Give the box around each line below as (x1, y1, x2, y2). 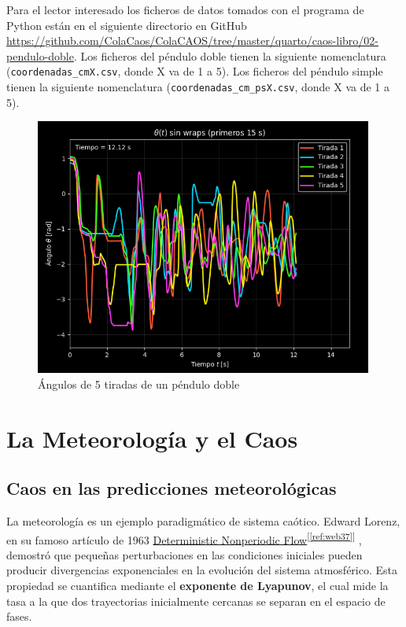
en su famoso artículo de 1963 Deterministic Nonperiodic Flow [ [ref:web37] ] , (6, 529, 362, 548)
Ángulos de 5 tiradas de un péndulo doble (38, 375, 240, 392)
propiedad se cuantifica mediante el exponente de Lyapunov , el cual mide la (6, 577, 389, 594)
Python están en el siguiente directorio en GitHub (6, 17, 247, 33)
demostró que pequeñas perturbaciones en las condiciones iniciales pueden (6, 546, 363, 562)
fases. (6, 608, 32, 625)
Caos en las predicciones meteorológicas (6, 476, 337, 500)
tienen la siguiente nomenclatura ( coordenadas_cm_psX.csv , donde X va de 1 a (6, 79, 389, 95)
